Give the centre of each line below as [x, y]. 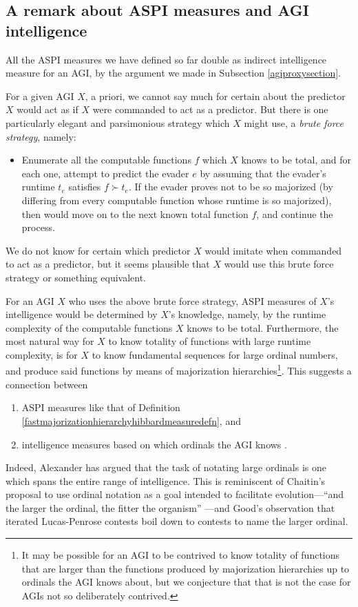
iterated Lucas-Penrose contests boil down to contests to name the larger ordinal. [177, 521]
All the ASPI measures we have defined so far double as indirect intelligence [166, 59]
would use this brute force [279, 264]
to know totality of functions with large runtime [210, 341]
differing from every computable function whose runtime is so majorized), [177, 200]
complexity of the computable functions [89, 327]
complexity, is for [42, 354]
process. [38, 227]
